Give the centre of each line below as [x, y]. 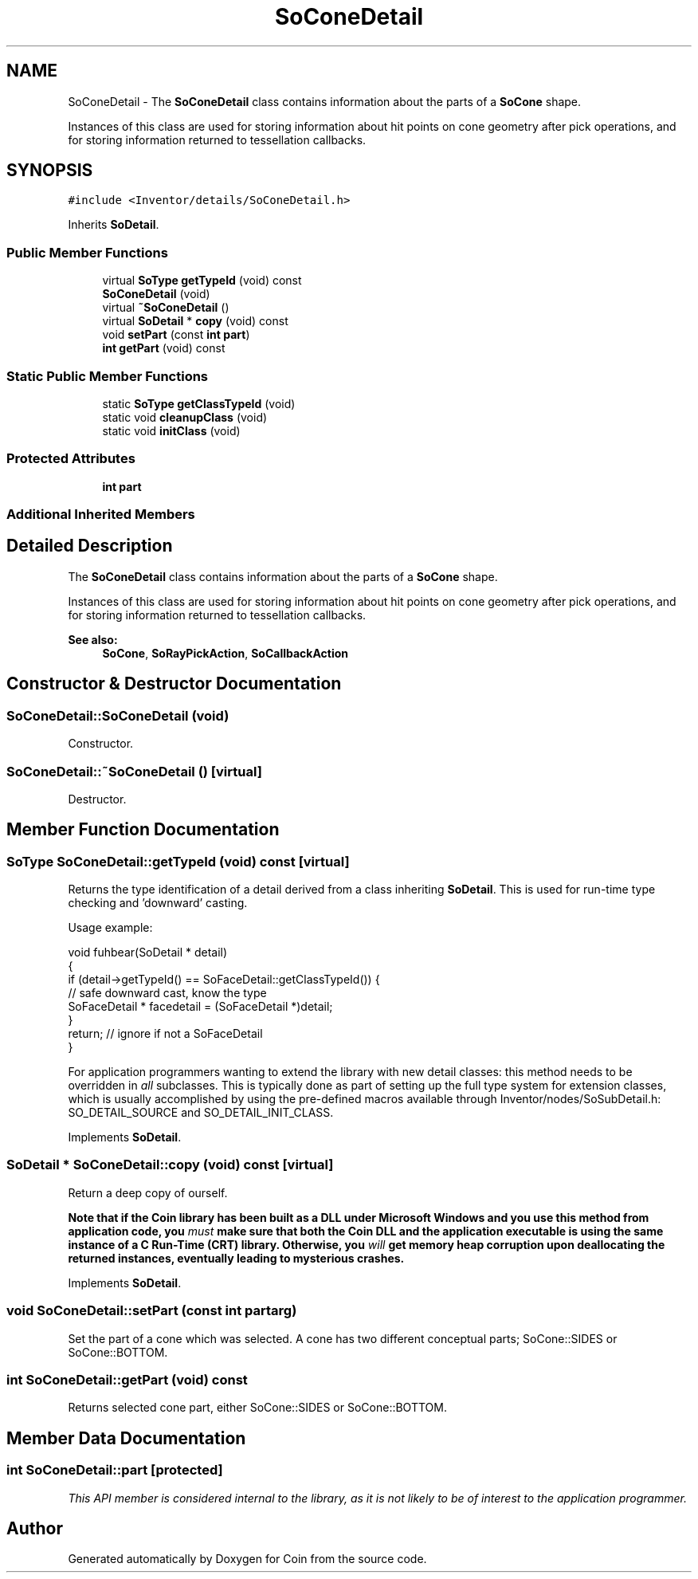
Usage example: [110, 928]
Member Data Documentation [126, 1438]
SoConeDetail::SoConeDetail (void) [118, 715]
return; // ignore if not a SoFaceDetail [165, 1034]
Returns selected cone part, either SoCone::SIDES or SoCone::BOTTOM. [257, 1408]
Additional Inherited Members [101, 515]
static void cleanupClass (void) [185, 417]
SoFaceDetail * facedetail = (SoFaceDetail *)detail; [200, 1007]
